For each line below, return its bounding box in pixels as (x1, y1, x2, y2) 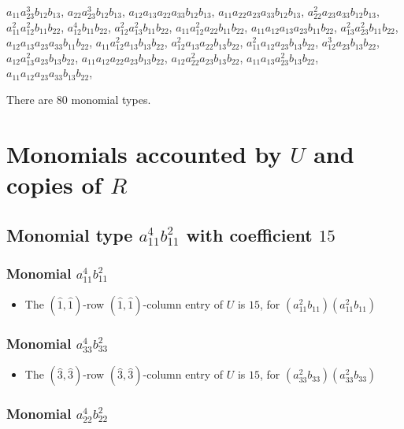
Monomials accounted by (6, 137, 282, 169)
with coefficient (186, 222, 313, 246)
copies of (6, 168, 102, 200)
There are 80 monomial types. (6, 91, 151, 107)
